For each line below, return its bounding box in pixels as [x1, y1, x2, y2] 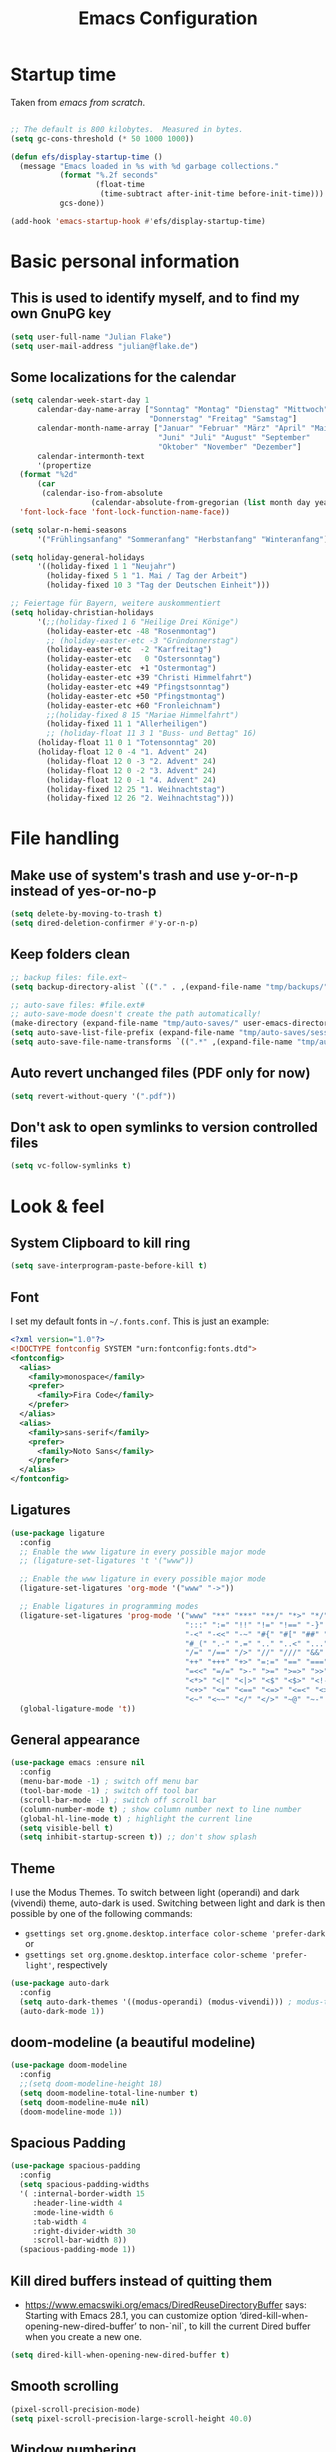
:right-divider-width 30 [32, 2226, 137, 2236]
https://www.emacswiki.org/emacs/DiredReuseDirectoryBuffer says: [24, 2299, 307, 2311]
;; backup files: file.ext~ [10, 972, 128, 982]
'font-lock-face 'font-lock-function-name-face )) [19, 507, 230, 517]
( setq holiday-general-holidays [10, 552, 145, 562]
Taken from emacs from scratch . [10, 96, 146, 108]
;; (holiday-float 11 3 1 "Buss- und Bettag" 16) [46, 728, 257, 739]
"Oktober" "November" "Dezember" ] [158, 442, 302, 452]
